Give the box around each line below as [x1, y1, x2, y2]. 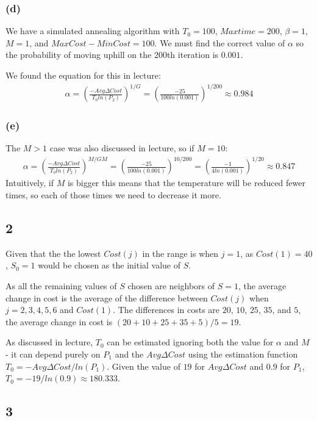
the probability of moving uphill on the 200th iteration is [5, 48, 219, 61]
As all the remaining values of [5, 279, 117, 292]
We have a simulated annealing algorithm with [5, 24, 180, 37]
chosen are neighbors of [127, 279, 215, 292]
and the [115, 348, 144, 361]
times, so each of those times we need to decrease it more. [5, 189, 221, 201]
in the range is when [142, 246, 219, 259]
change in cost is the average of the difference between [5, 291, 208, 304]
